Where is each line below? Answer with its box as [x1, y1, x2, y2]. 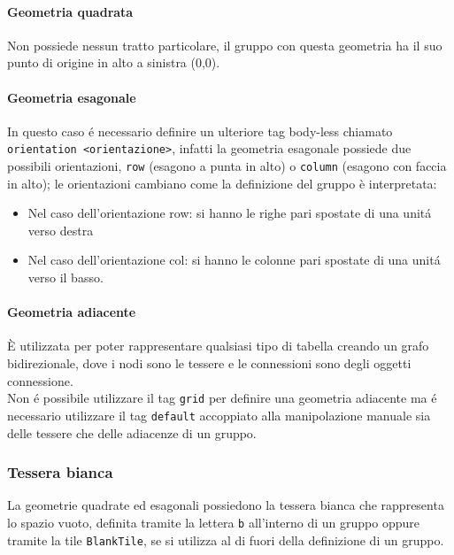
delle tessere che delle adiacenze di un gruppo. [7, 423, 257, 442]
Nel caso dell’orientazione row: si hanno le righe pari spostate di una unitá [27, 204, 432, 222]
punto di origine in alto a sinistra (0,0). [7, 53, 220, 72]
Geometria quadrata [7, 2, 134, 20]
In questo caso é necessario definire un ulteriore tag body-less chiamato [7, 121, 393, 140]
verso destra [27, 220, 94, 239]
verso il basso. [27, 268, 104, 287]
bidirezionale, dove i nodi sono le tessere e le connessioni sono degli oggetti [7, 354, 412, 373]
